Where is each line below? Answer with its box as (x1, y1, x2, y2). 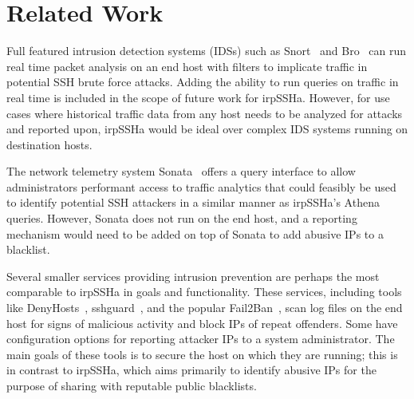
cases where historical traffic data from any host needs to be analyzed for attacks (6, 105, 403, 121)
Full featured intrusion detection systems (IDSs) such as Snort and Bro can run (6, 42, 407, 59)
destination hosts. (6, 136, 93, 152)
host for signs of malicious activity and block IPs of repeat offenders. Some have (6, 314, 398, 331)
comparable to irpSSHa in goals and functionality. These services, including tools (6, 283, 402, 300)
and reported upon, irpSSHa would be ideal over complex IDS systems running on (6, 120, 408, 137)
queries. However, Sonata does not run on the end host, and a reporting (6, 210, 357, 227)
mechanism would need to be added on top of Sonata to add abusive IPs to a (6, 225, 384, 242)
